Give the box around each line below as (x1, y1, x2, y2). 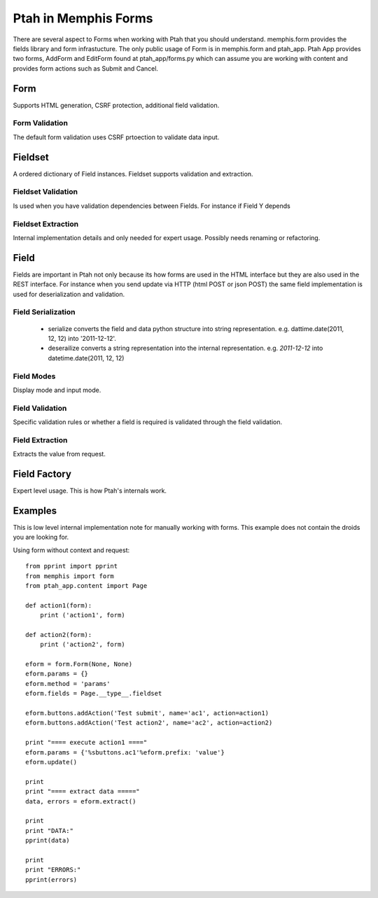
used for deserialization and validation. (13, 290, 125, 298)
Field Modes (13, 371, 56, 381)
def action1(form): (25, 601, 92, 609)
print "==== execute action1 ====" (25, 738, 148, 747)
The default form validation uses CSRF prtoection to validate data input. (13, 133, 220, 141)
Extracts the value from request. (13, 450, 106, 458)
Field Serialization (13, 307, 76, 317)
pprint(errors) (25, 876, 78, 883)
